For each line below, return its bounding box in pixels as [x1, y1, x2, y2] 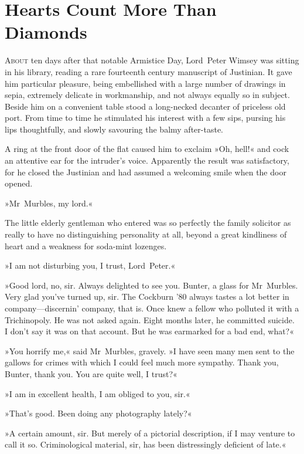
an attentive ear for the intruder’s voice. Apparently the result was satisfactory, [5, 154, 289, 167]
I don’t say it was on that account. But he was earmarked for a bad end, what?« [5, 325, 295, 337]
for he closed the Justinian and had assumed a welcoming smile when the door [5, 165, 286, 178]
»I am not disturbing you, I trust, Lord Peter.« [5, 259, 176, 272]
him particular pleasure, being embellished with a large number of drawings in [5, 77, 286, 89]
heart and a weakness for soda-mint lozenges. [5, 239, 167, 252]
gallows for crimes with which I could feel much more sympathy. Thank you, [5, 356, 279, 368]
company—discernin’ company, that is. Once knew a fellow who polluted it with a [5, 302, 299, 314]
